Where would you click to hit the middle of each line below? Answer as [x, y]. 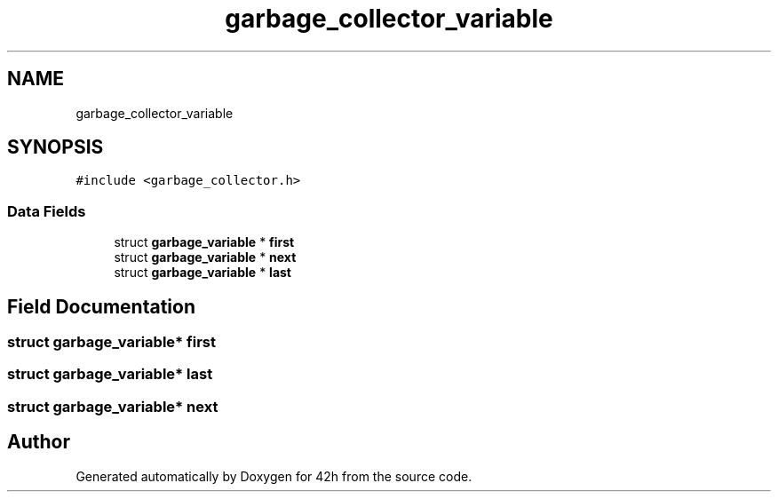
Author [39, 442]
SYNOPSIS [56, 147]
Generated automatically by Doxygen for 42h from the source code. [274, 476]
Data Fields [47, 211]
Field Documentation [101, 306]
